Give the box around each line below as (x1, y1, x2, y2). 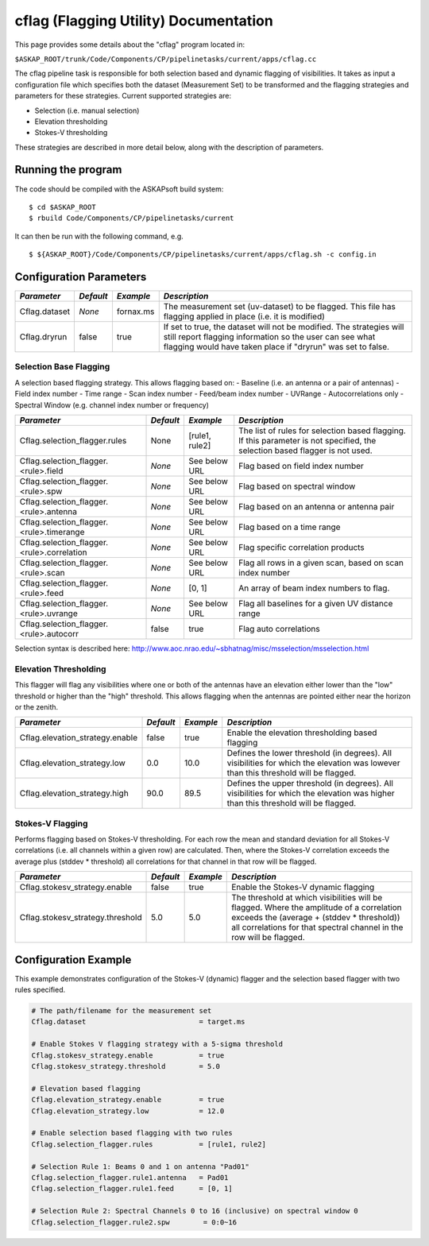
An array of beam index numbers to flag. (238, 582, 390, 594)
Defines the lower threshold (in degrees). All (226, 748, 392, 759)
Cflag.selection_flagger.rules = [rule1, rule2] (31, 1140, 266, 1148)
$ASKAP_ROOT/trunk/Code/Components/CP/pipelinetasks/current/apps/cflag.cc (14, 54, 317, 64)
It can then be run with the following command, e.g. (14, 231, 184, 241)
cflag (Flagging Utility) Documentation (14, 12, 273, 29)
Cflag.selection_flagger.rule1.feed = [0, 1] (31, 1184, 234, 1194)
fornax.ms (116, 306, 155, 317)
